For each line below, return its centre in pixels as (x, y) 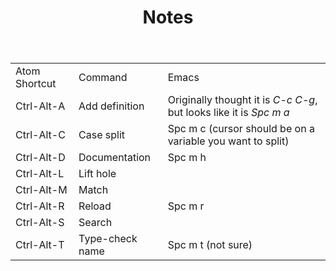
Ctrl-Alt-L (40, 174)
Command (103, 78)
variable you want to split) (228, 141)
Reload (95, 206)
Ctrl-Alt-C (40, 135)
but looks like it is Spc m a (228, 113)
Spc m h (187, 158)
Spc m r (186, 206)
